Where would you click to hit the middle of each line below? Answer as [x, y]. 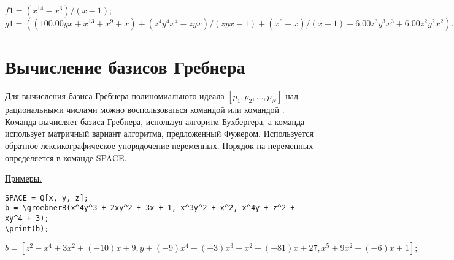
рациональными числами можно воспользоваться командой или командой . [145, 109]
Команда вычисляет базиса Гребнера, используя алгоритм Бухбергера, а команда [155, 121]
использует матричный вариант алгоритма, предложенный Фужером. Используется [159, 133]
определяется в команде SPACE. [66, 157]
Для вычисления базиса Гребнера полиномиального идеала [115, 96]
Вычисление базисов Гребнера [125, 67]
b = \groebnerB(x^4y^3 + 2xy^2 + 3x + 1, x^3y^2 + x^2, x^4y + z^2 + [150, 208]
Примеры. [23, 178]
